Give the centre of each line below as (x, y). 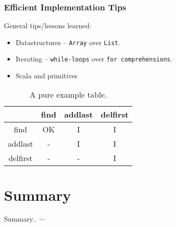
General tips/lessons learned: (48, 26)
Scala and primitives (47, 76)
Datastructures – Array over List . (68, 42)
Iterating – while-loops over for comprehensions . (94, 59)
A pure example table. (68, 94)
